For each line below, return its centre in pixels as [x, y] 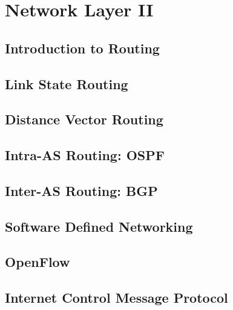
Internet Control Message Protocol [116, 298]
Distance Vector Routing [84, 119]
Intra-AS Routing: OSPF [85, 155]
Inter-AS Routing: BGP [81, 190]
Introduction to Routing [82, 48]
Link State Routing [67, 83]
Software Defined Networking [99, 226]
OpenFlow [38, 262]
